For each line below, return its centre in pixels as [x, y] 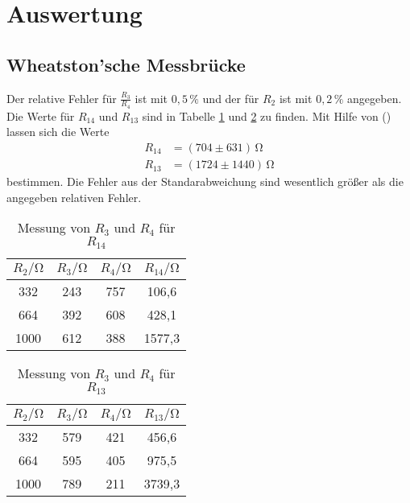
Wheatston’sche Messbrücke [126, 64]
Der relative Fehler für [62, 98]
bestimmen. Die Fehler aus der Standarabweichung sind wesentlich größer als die [205, 181]
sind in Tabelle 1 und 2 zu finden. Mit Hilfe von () [267, 115]
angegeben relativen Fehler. [74, 197]
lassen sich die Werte [58, 132]
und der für [231, 98]
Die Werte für [41, 115]
